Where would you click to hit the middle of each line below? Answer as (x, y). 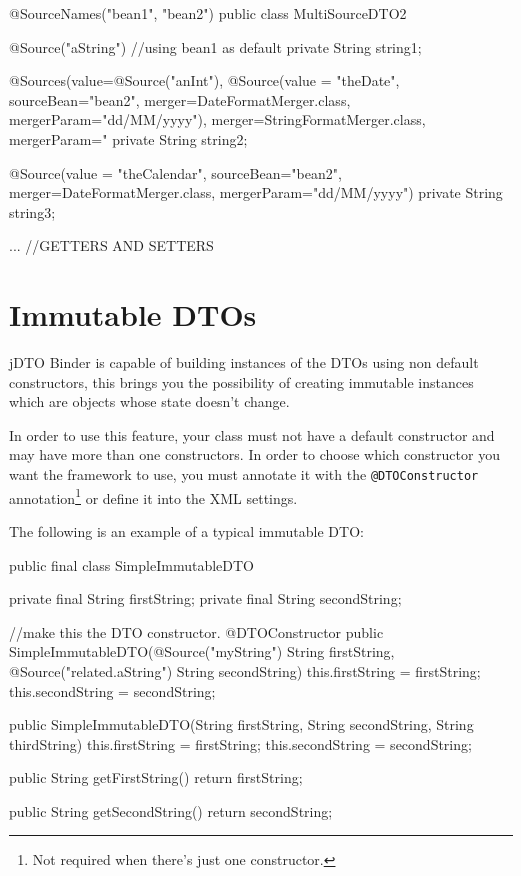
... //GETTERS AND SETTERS (111, 245)
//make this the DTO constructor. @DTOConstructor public (196, 631)
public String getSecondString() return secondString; (171, 810)
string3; (32, 211)
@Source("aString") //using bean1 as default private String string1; (215, 46)
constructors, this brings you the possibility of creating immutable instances (241, 381)
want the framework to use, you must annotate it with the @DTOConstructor (244, 474)
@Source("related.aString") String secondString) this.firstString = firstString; (245, 670)
